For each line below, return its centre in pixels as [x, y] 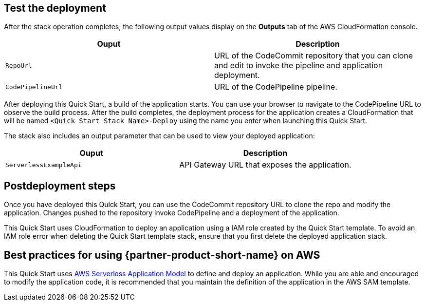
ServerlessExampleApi [44, 165]
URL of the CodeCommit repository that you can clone [314, 56]
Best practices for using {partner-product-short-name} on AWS [162, 255]
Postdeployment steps [60, 186]
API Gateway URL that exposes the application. [265, 165]
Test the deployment [55, 8]
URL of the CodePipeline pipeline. [276, 87]
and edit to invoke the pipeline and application [299, 66]
